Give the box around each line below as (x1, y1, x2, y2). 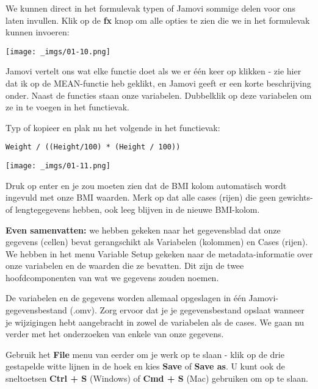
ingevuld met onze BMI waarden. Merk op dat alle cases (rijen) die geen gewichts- (5, 191, 313, 204)
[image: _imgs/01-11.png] (5, 162, 110, 171)
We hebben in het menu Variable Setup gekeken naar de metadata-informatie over (5, 247, 313, 260)
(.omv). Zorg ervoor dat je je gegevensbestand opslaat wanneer (70, 304, 305, 316)
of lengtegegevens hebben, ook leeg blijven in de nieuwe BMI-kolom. (5, 202, 260, 215)
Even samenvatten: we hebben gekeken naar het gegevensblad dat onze (5, 223, 281, 236)
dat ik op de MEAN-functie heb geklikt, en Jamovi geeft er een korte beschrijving (5, 77, 311, 90)
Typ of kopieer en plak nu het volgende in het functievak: (5, 121, 220, 134)
